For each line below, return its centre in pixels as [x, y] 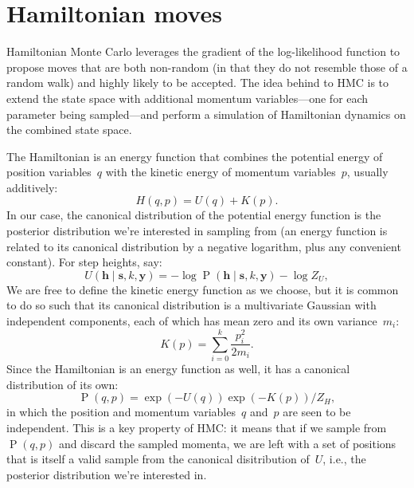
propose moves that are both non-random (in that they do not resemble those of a [207, 67]
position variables [49, 172]
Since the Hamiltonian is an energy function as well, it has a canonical [178, 369]
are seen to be [317, 412]
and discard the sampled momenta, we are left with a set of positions [227, 443]
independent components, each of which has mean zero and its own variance [192, 321]
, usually [367, 172]
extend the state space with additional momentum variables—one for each [187, 98]
